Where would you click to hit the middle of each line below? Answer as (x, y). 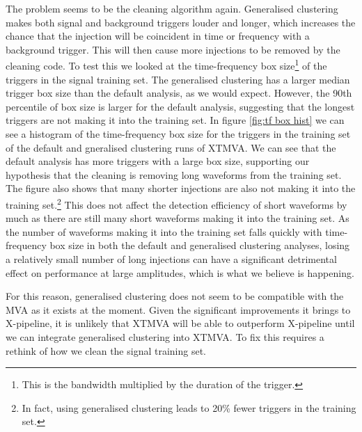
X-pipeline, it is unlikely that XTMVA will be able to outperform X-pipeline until (180, 323)
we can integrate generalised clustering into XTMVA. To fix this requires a (165, 336)
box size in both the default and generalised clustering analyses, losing (200, 245)
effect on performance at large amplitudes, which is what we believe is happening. (180, 272)
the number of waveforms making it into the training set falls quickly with (164, 231)
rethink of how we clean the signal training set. (106, 350)
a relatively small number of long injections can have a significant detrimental (171, 259)
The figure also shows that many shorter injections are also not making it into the (181, 188)
